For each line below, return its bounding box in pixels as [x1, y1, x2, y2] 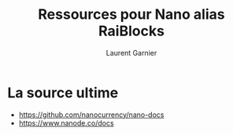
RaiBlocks [98, 22, 165, 40]
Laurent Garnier [105, 48, 157, 57]
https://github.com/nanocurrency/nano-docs [18, 110, 165, 119]
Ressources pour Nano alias [38, 5, 225, 24]
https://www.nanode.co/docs [18, 118, 115, 127]
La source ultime [7, 84, 119, 101]
